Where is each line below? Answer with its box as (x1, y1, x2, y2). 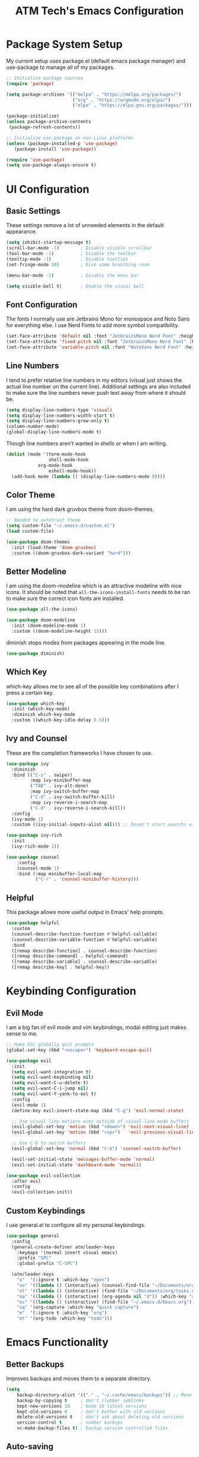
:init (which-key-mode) (11, 706, 70, 712)
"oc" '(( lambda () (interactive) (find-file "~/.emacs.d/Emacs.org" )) (17, 1299, 195, 1305)
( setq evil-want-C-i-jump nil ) (11, 1085, 89, 1092)
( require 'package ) (6, 80, 54, 87)
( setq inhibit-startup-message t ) (6, 240, 92, 246)
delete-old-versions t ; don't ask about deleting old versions (17, 1414, 184, 1420)
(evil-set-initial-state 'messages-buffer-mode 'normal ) (11, 1156, 155, 1162)
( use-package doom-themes (6, 539, 70, 545)
